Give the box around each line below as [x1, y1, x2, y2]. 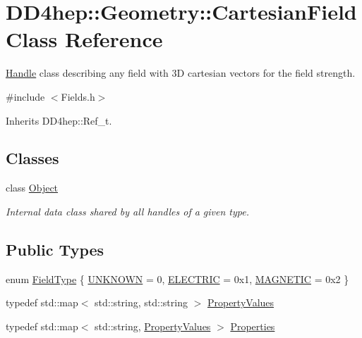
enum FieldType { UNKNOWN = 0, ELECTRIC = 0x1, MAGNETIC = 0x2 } [6, 271, 349, 286]
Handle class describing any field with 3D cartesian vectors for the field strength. [6, 65, 356, 80]
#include [6, 89, 45, 104]
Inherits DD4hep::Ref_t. [6, 113, 112, 127]
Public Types [6, 238, 104, 260]
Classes [6, 147, 59, 169]
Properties [230, 318, 275, 333]
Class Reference [6, 25, 163, 54]
